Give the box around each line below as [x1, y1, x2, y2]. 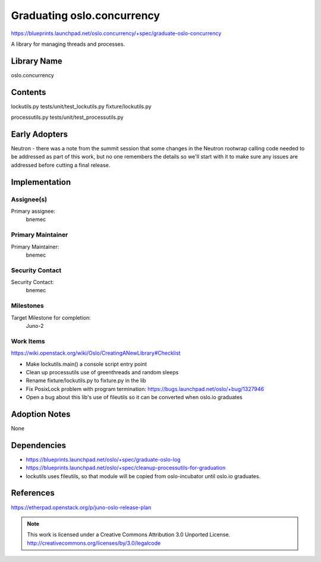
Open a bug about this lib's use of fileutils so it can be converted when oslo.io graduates [26, 394, 243, 401]
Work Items [11, 337, 45, 345]
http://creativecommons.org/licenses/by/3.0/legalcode [27, 539, 161, 547]
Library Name [11, 56, 62, 66]
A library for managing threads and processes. [11, 40, 125, 48]
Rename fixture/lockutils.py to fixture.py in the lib [26, 377, 147, 384]
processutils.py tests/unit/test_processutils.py [11, 113, 124, 121]
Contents [11, 87, 46, 97]
